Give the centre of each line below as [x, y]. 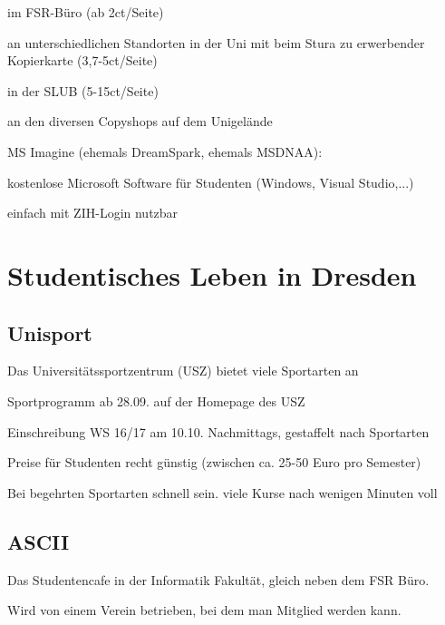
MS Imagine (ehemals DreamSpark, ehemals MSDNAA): [165, 151]
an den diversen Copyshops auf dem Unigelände [140, 121]
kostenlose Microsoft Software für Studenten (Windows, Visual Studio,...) [211, 182]
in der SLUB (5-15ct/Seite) [83, 90]
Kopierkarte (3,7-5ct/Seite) [82, 60]
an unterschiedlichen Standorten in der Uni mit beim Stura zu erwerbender [216, 42]
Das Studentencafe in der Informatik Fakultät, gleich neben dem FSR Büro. [218, 579]
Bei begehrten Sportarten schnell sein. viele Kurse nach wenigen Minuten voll [222, 492]
